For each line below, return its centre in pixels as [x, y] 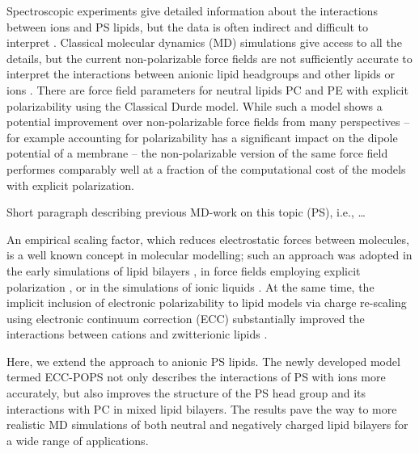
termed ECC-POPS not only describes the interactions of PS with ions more [196, 377]
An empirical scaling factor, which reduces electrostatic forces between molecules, [208, 239]
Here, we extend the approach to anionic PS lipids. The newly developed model [203, 361]
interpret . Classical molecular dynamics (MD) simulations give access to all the [204, 42]
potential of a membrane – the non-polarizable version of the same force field [197, 153]
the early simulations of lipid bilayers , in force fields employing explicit [184, 270]
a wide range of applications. [78, 440]
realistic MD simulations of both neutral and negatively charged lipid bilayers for [207, 425]
